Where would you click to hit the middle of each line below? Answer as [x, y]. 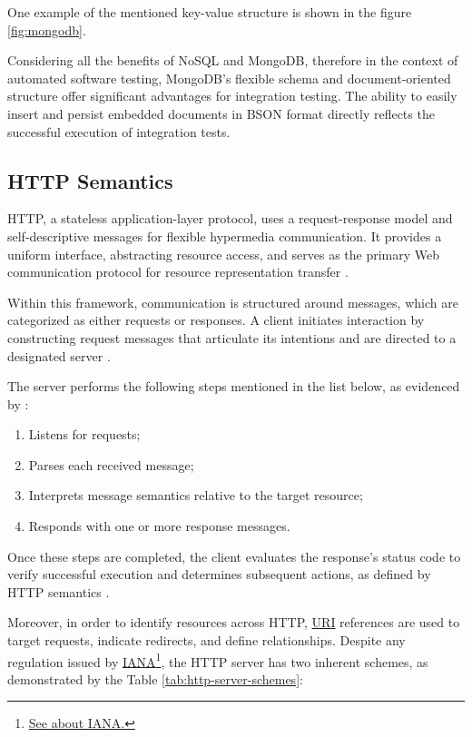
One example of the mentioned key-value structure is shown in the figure [210, 12]
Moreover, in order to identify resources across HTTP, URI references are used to [234, 622]
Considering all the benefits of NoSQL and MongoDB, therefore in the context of [233, 60]
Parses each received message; [111, 464]
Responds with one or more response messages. [159, 526]
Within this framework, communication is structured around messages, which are [233, 302]
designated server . [59, 355]
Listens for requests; [84, 434]
